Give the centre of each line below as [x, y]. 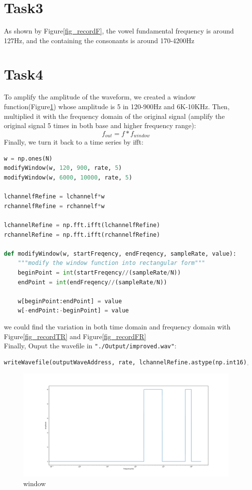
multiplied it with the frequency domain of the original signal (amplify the [114, 116]
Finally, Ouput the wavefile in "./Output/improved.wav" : [90, 346]
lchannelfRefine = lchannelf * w [54, 197]
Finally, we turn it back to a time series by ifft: [74, 142]
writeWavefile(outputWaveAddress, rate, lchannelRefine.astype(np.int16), [127, 362]
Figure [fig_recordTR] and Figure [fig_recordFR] [75, 336]
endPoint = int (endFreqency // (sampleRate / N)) [92, 282]
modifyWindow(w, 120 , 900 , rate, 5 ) [63, 168]
